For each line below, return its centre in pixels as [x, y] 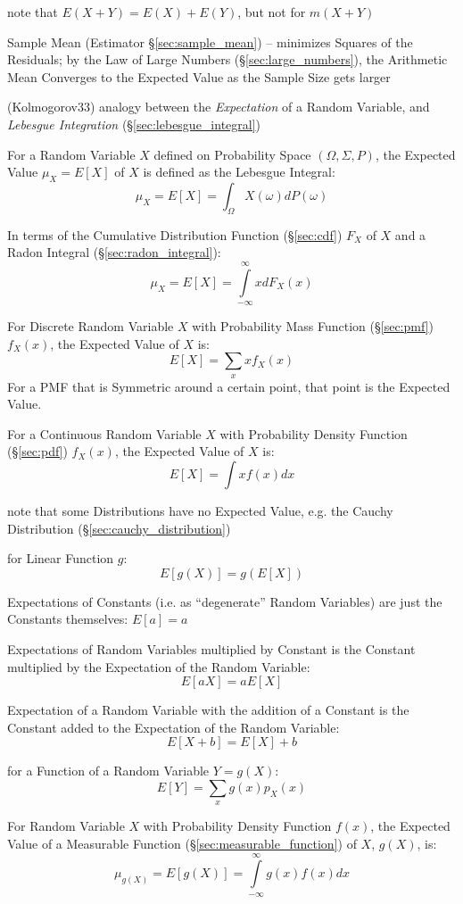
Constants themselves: [68, 619]
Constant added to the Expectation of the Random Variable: [174, 727]
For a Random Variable [71, 154]
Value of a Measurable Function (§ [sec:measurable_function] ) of [182, 843]
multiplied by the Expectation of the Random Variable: [159, 666]
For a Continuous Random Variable [104, 433]
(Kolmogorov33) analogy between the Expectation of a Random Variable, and [219, 107]
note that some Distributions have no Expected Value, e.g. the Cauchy [200, 511]
